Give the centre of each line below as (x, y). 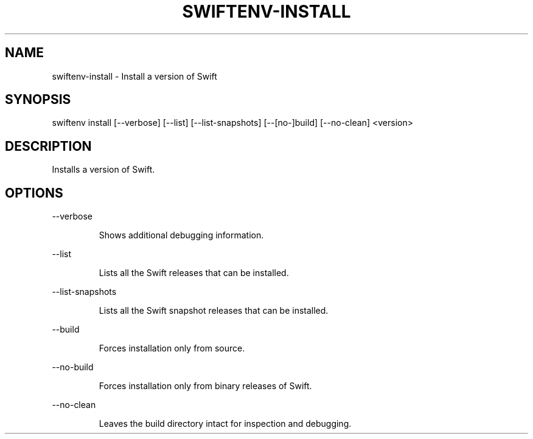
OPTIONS (34, 193)
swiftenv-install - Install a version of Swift (134, 76)
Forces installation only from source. (172, 348)
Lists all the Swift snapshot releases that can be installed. (214, 311)
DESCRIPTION (48, 146)
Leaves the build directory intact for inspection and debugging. (225, 424)
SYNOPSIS (38, 100)
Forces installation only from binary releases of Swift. (205, 386)
